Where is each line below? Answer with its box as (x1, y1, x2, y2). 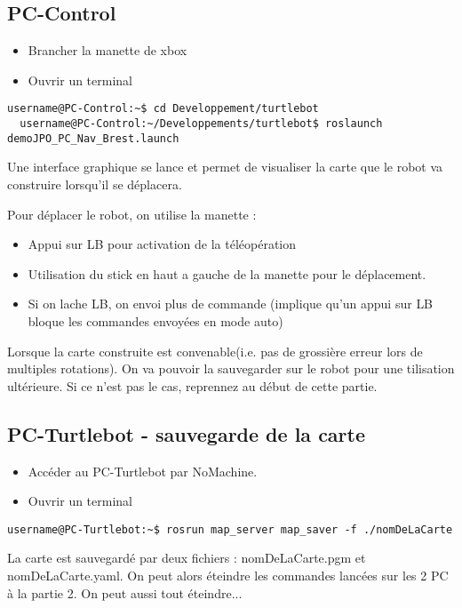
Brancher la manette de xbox (28, 41, 187, 60)
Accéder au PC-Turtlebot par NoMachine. (28, 461, 258, 480)
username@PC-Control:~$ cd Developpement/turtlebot (7, 102, 319, 116)
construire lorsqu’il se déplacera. (7, 174, 182, 193)
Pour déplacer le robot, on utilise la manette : (7, 204, 257, 223)
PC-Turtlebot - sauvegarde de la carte (7, 420, 366, 447)
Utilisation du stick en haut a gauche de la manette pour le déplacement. (28, 264, 426, 283)
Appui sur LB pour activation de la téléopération (28, 235, 297, 253)
